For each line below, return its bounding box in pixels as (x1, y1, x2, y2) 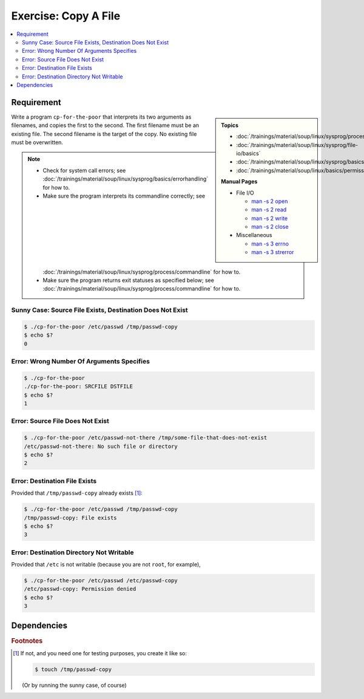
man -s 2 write (251, 215, 288, 222)
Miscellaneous (236, 232, 272, 239)
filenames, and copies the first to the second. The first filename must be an (11, 122, 200, 129)
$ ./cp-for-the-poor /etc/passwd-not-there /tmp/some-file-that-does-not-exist (24, 435, 268, 441)
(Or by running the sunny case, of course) (22, 681, 127, 689)
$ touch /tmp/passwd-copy (34, 666, 112, 673)
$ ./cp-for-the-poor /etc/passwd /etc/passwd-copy (24, 577, 178, 584)
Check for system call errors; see (42, 167, 126, 174)
